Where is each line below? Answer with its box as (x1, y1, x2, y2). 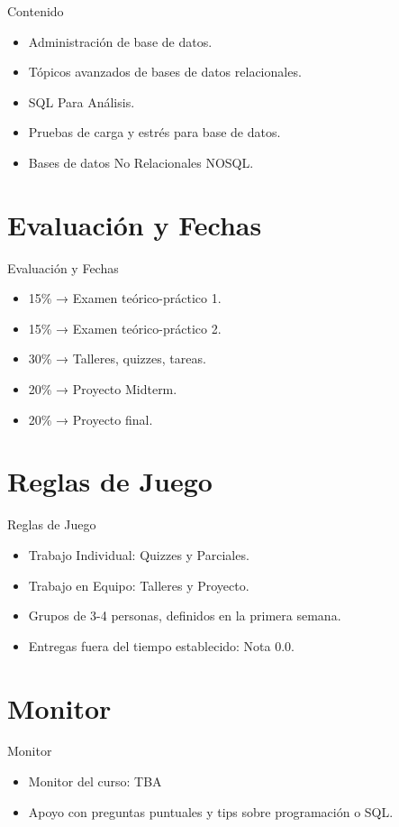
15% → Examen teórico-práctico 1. (28, 289, 222, 308)
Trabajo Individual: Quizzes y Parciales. (28, 545, 249, 564)
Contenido (7, 2, 64, 20)
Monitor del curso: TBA (28, 772, 162, 791)
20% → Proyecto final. (28, 409, 153, 428)
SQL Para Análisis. (28, 92, 135, 111)
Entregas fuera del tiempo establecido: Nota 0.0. (28, 636, 295, 655)
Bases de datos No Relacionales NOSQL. (28, 152, 254, 171)
